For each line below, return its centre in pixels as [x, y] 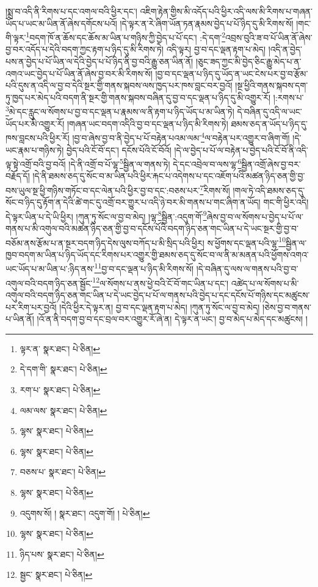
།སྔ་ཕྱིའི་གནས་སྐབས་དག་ [272, 85]
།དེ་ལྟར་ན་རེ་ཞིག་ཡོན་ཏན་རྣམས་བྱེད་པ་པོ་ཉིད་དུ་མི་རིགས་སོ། [207, 23]
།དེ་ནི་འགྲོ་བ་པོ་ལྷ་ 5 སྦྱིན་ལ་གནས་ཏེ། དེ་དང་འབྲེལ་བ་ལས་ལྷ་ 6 [155, 163]
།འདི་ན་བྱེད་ [285, 49]
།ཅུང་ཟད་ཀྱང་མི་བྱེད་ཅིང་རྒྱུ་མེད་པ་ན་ [248, 61]
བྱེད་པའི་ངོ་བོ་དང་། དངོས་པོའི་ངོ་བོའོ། [119, 150]
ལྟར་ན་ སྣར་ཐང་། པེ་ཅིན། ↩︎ [60, 348]
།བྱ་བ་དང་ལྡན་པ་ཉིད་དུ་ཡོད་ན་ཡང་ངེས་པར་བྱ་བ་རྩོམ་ [232, 73]
